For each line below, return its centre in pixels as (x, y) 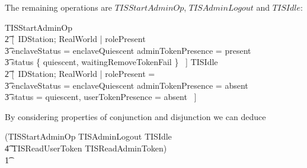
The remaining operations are (59, 7)
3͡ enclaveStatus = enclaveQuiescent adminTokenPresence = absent (127, 85)
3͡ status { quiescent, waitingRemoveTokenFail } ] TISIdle (111, 62)
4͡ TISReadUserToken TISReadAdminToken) (86, 148)
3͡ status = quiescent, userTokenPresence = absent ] (101, 97)
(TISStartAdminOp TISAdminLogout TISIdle (88, 136)
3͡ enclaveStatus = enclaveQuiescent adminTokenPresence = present (128, 50)
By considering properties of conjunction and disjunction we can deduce (135, 116)
